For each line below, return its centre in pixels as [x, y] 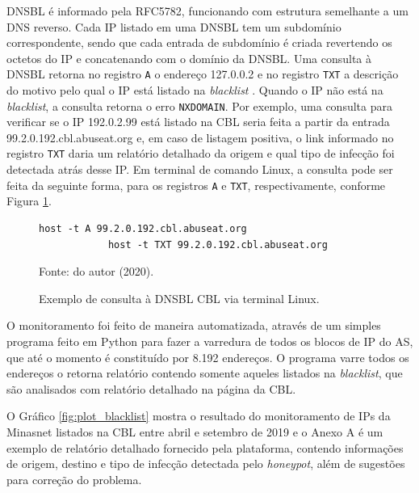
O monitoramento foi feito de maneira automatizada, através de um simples [194, 325]
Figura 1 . [29, 201]
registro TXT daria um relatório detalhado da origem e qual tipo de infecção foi [201, 153]
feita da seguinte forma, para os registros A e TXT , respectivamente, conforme [196, 185]
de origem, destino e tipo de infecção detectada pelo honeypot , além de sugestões [206, 464]
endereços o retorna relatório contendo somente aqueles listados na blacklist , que [205, 373]
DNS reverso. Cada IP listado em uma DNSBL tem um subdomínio [174, 26]
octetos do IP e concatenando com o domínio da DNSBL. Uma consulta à [189, 58]
